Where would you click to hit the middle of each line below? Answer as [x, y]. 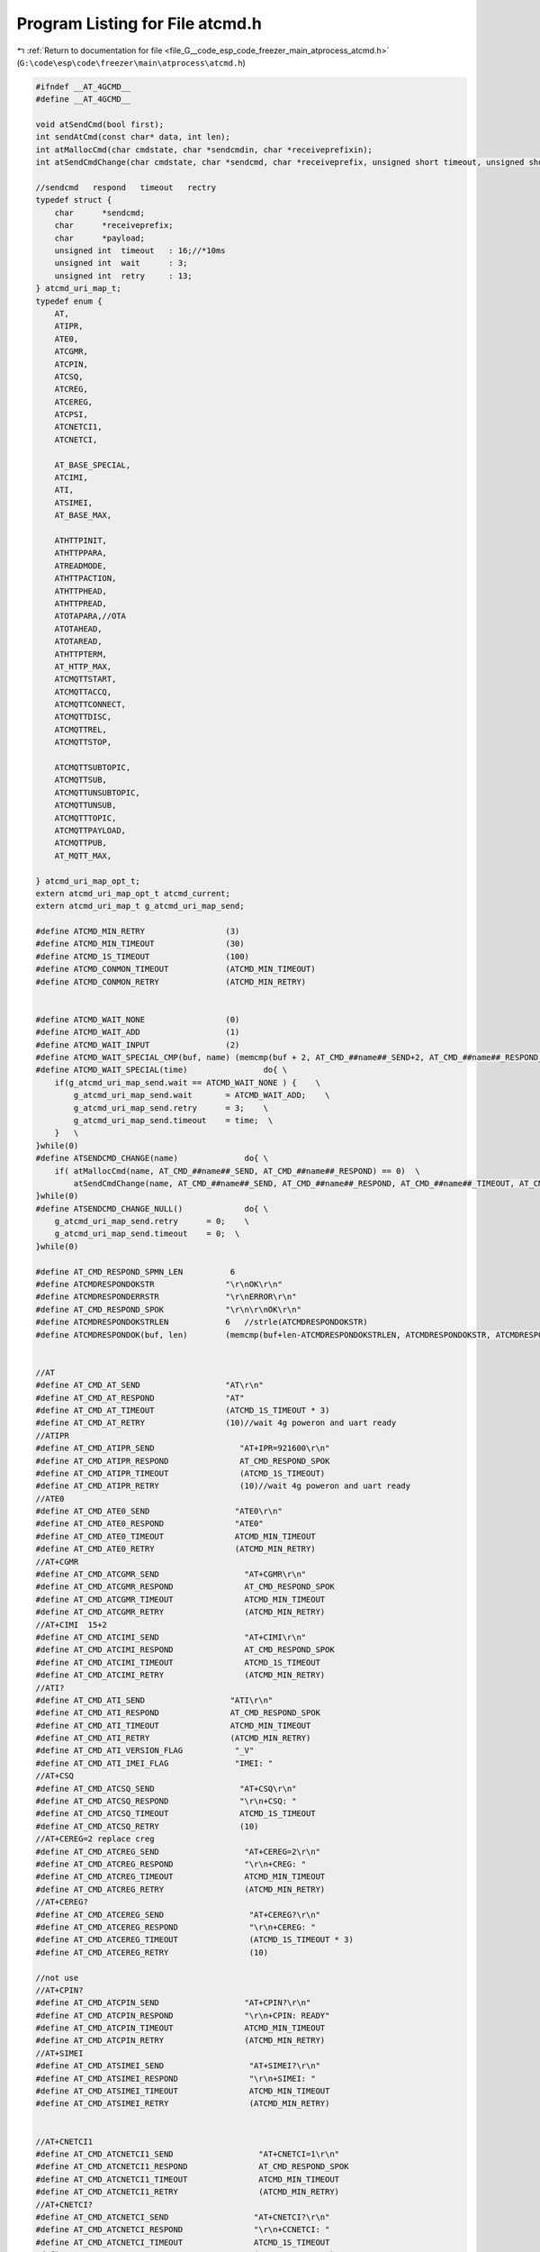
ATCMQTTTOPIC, [85, 818]
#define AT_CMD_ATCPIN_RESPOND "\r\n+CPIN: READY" [183, 2015]
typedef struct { [74, 200]
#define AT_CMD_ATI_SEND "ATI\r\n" [154, 1700]
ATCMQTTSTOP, [83, 742]
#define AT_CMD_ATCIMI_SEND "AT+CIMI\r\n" [171, 1637]
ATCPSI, [72, 415]
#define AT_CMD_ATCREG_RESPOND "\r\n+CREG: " [171, 1864]
